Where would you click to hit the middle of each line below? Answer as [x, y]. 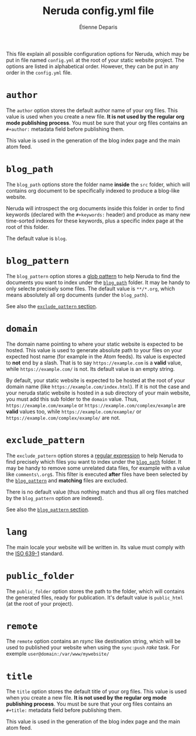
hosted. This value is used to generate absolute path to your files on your [94, 350]
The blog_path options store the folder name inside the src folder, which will [98, 184]
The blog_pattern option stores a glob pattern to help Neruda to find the [93, 276]
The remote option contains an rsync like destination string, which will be [94, 642]
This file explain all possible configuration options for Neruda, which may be [98, 53]
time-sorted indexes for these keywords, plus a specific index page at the [95, 221]
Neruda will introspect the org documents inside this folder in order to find [95, 208]
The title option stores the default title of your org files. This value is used [97, 691]
